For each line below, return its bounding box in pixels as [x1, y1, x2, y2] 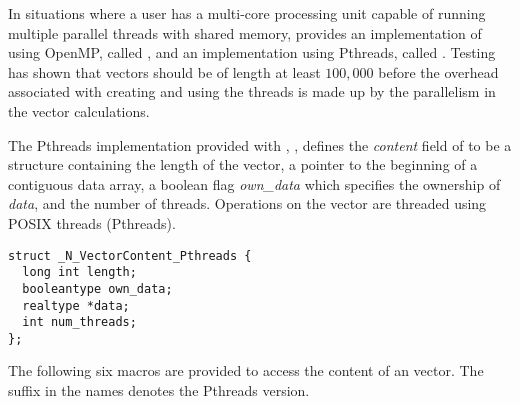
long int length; [22, 265, 137, 280]
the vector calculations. [8, 100, 150, 121]
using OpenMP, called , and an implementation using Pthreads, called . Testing [8, 42, 496, 63]
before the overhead [378, 61, 499, 82]
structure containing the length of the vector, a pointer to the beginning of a [8, 154, 478, 175]
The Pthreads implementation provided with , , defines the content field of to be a [8, 134, 512, 155]
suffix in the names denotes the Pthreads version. [8, 380, 310, 401]
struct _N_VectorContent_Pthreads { [8, 248, 252, 263]
